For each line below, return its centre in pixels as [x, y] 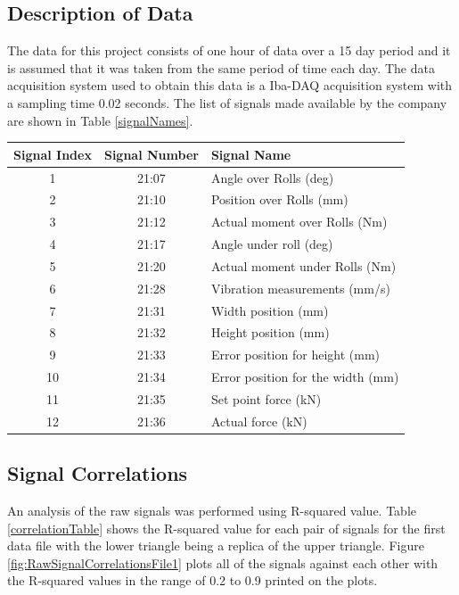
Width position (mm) [270, 310]
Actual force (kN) [259, 421]
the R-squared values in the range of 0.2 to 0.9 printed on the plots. [193, 580]
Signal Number [151, 154]
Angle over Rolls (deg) [272, 177]
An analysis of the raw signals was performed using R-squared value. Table [212, 511]
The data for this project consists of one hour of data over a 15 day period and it [229, 50]
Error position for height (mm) [295, 355]
